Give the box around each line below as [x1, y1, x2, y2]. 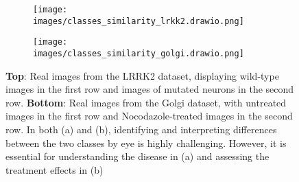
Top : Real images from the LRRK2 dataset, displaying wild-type [5, 68, 279, 82]
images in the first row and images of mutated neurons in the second [5, 82, 294, 96]
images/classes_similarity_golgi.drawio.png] [33, 48, 244, 58]
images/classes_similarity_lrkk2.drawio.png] [33, 16, 244, 26]
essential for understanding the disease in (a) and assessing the [5, 149, 270, 163]
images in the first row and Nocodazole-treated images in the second [5, 109, 293, 123]
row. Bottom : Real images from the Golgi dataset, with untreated [5, 95, 287, 109]
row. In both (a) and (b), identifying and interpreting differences [5, 122, 277, 136]
